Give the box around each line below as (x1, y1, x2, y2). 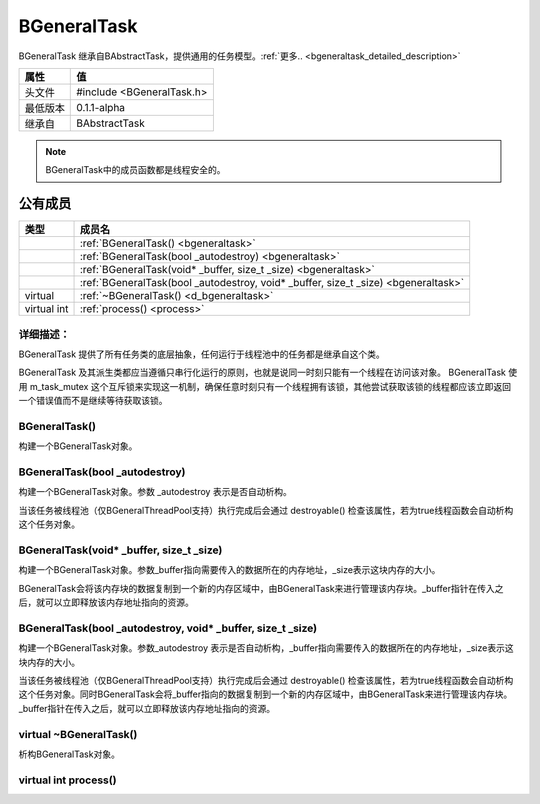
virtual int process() (18, 773, 117, 787)
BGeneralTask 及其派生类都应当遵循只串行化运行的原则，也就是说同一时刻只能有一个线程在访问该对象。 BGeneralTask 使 (18, 366, 518, 379)
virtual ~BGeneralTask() (18, 727, 138, 741)
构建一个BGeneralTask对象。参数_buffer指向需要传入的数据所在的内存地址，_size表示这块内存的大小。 (18, 564, 441, 576)
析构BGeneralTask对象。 (18, 748, 120, 760)
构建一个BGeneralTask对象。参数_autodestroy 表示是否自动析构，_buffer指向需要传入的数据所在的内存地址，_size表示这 (18, 642, 514, 654)
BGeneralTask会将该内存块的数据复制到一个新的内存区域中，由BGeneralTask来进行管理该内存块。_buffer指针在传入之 (18, 582, 504, 594)
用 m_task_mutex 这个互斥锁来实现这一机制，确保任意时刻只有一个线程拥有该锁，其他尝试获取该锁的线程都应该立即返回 (18, 380, 512, 392)
